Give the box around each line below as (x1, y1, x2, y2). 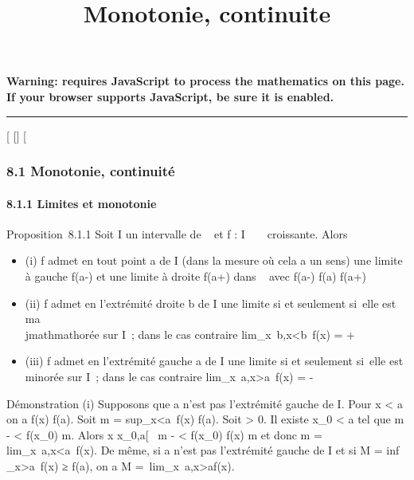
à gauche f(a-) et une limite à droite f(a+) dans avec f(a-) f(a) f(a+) (25, 267, 367, 284)
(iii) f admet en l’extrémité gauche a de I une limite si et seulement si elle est (25, 352, 404, 369)
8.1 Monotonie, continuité (6, 161, 175, 181)
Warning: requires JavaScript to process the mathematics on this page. (6, 73, 404, 89)
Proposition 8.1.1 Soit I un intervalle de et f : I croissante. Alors (6, 225, 348, 242)
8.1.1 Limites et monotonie (6, 195, 157, 211)
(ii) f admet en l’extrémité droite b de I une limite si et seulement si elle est (25, 294, 396, 311)
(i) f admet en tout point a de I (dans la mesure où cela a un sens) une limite (25, 252, 403, 269)
